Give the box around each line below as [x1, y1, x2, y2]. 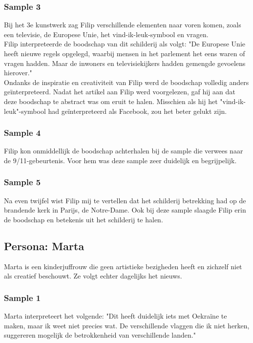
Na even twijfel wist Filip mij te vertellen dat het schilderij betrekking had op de [4, 195, 246, 205]
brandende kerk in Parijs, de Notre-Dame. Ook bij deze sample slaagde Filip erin [4, 205, 246, 215]
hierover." [4, 67, 32, 78]
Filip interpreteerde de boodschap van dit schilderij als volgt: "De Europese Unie [4, 39, 246, 49]
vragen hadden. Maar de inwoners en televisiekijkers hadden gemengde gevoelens [4, 58, 246, 68]
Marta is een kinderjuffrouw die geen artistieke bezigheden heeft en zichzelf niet [4, 261, 242, 271]
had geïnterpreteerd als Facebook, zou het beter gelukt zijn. [48, 106, 227, 116]
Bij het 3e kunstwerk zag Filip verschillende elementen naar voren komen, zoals [4, 20, 241, 30]
